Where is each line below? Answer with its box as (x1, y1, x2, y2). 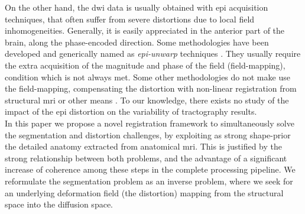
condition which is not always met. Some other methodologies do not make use (5, 70, 290, 83)
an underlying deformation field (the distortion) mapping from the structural (5, 186, 284, 199)
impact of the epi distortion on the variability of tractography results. (5, 105, 257, 118)
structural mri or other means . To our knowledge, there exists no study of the (5, 93, 289, 106)
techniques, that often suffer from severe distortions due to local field (5, 12, 255, 25)
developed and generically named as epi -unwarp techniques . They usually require (5, 47, 301, 60)
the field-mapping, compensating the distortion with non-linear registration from (5, 82, 297, 95)
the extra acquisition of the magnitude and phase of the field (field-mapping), (5, 59, 285, 71)
